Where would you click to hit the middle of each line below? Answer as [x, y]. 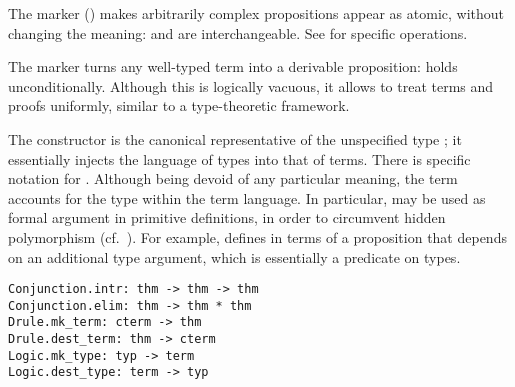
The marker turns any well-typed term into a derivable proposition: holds [233, 66]
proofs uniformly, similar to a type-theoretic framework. [179, 105]
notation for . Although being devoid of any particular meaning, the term [233, 178]
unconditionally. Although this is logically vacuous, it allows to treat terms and [251, 85]
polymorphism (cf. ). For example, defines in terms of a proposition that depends [257, 236]
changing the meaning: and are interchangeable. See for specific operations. [238, 32]
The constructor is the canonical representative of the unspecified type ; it [235, 138]
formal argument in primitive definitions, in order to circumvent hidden [227, 217]
